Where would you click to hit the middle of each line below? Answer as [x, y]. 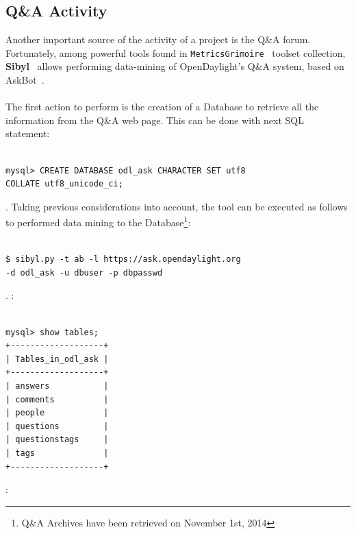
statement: [28, 133]
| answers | [57, 386]
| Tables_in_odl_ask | [57, 359]
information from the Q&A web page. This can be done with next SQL [155, 120]
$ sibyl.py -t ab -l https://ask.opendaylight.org [123, 259]
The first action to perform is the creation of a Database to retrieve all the [162, 107]
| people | [57, 413]
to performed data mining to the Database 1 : [98, 221]
